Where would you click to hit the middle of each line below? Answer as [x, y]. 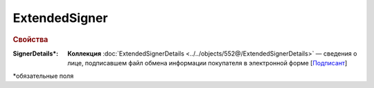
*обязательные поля [43, 76]
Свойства [30, 39]
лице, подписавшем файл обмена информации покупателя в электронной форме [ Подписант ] [207, 63]
